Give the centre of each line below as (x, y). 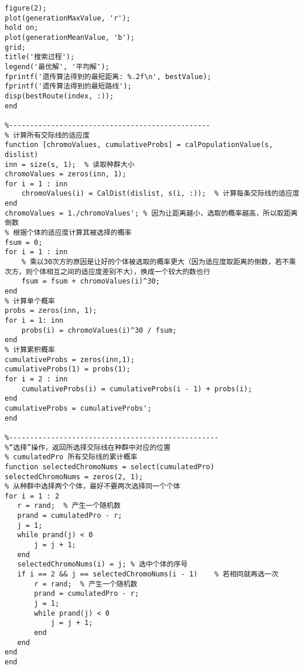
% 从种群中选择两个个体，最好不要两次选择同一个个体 (93, 487)
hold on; (22, 28)
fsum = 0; (24, 242)
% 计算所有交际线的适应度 (47, 135)
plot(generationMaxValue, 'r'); (68, 18)
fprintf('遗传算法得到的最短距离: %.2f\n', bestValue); (108, 76)
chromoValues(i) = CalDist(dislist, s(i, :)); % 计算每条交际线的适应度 (160, 194)
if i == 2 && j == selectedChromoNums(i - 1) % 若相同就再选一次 (148, 574)
